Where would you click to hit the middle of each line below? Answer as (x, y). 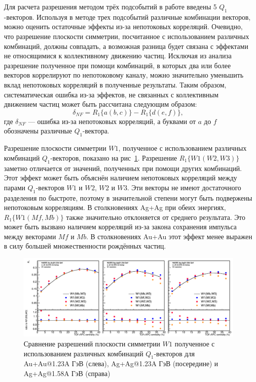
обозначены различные (38, 131)
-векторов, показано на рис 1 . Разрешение (113, 157)
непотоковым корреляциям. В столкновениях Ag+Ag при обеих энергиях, (115, 207)
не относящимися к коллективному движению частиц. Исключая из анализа (118, 56)
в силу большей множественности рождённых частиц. (85, 246)
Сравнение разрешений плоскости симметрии (92, 344)
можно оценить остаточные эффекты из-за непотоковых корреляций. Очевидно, (123, 26)
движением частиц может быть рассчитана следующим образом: (101, 104)
